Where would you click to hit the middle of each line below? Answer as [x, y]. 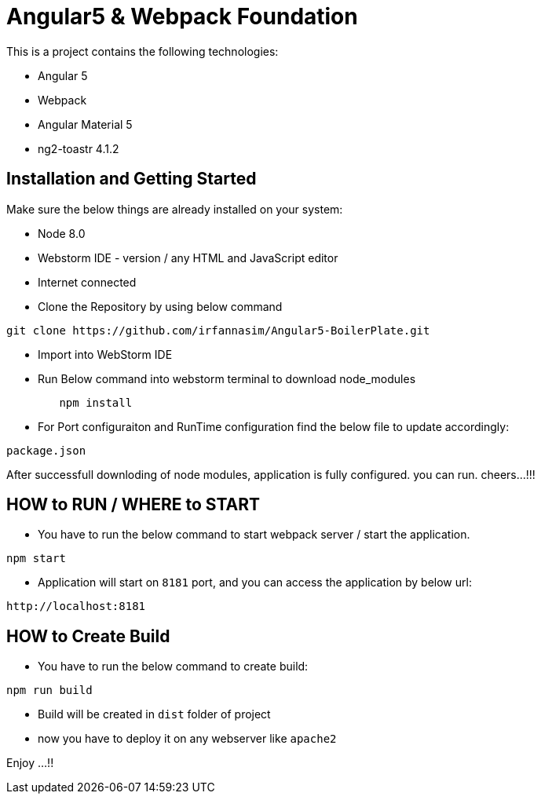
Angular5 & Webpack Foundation [182, 16]
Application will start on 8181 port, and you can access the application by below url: [255, 583]
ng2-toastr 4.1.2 [79, 148]
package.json [46, 450]
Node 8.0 [62, 233]
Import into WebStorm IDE [105, 354]
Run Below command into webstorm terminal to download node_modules [227, 378]
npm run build [49, 690]
